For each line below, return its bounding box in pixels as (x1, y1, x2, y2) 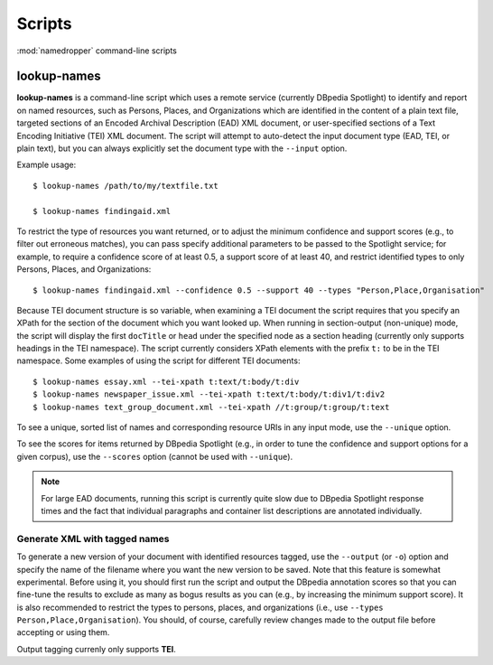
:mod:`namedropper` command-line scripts (16, 45, 178, 56)
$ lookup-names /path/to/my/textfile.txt (33, 181, 219, 191)
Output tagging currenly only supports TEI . (16, 643, 176, 654)
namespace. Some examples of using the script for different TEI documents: (16, 355, 301, 366)
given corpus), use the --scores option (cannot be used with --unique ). (16, 451, 293, 462)
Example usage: (16, 159, 77, 171)
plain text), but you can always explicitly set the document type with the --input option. (16, 143, 348, 154)
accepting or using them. (16, 627, 110, 638)
